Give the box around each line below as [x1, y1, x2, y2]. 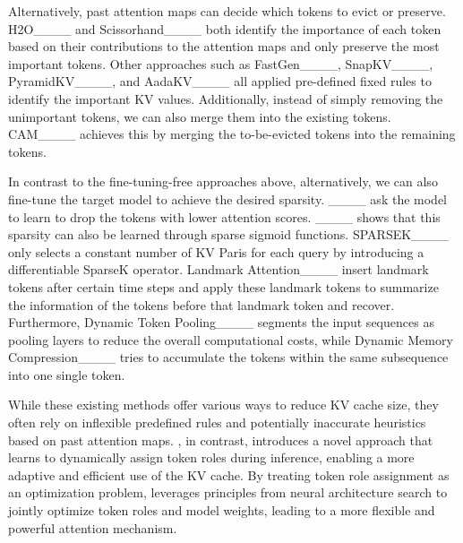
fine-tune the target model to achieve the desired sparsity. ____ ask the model [8, 189, 447, 208]
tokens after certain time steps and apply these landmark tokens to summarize [8, 277, 439, 296]
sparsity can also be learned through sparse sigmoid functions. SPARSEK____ [8, 225, 450, 244]
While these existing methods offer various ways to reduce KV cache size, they [8, 395, 439, 414]
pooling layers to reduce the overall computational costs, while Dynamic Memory [8, 330, 453, 349]
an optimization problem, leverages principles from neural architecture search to [8, 483, 448, 502]
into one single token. [8, 365, 125, 384]
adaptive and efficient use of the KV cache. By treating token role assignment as [8, 465, 450, 484]
